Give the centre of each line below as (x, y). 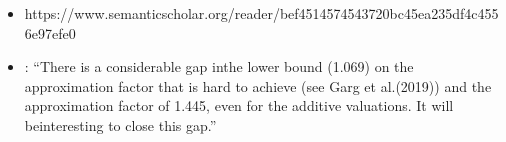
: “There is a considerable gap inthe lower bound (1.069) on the (219, 66)
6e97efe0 (50, 32)
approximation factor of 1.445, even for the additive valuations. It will (239, 105)
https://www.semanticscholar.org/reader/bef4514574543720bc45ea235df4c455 (261, 13)
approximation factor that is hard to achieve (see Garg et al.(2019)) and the (258, 85)
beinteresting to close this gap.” (120, 124)
